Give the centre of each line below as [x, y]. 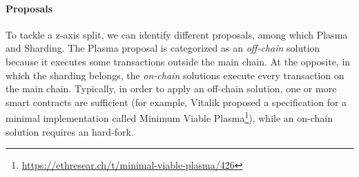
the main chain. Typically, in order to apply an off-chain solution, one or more [171, 88]
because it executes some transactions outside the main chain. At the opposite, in [178, 61]
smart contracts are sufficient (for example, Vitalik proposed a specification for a [176, 102]
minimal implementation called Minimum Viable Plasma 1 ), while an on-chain [169, 117]
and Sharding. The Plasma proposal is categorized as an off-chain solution [163, 48]
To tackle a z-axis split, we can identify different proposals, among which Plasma [177, 34]
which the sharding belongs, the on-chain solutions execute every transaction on [175, 75]
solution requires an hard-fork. [70, 131]
